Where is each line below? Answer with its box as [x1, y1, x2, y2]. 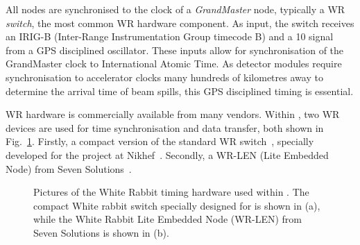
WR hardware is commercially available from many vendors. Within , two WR [6, 107, 340, 121]
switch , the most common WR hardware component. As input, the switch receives [6, 15, 354, 30]
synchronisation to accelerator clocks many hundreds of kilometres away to [6, 69, 323, 84]
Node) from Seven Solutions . [6, 161, 132, 176]
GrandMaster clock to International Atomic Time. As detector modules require [6, 56, 342, 71]
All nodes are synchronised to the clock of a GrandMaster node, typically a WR [6, 2, 345, 16]
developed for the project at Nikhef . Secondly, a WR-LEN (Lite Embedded [6, 147, 329, 162]
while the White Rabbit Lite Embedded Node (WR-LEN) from [33, 212, 302, 226]
